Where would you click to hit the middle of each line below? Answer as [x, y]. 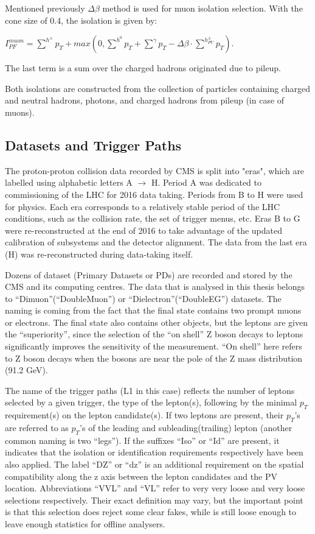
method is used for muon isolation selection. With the [202, 8]
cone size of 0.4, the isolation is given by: [81, 20]
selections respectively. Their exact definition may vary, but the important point [154, 500]
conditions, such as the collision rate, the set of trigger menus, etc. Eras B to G [153, 218]
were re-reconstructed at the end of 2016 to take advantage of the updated [144, 230]
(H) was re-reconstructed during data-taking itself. [99, 254]
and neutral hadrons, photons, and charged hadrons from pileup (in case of [145, 100]
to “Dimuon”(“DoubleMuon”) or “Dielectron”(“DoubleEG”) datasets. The [143, 298]
